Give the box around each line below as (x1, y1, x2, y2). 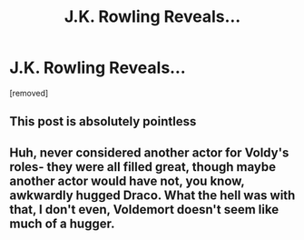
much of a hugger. (9, 215, 115, 231)
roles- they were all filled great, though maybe (9, 159, 277, 175)
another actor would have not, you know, (9, 173, 245, 188)
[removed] (9, 87, 49, 98)
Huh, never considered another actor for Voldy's (9, 145, 289, 160)
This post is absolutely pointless (9, 114, 197, 129)
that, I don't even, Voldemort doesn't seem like (9, 202, 279, 217)
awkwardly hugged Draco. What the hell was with (9, 187, 296, 203)
